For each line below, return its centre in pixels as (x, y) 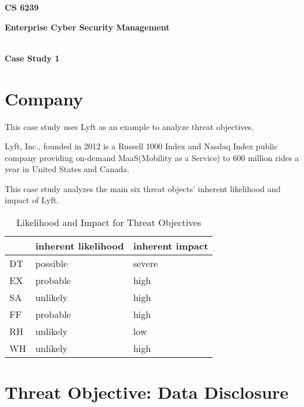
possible (52, 264)
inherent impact (171, 246)
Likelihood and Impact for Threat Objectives (109, 223)
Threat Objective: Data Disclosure (147, 392)
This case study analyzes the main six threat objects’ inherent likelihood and (143, 188)
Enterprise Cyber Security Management (87, 27)
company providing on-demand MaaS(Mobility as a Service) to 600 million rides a (152, 157)
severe (146, 264)
